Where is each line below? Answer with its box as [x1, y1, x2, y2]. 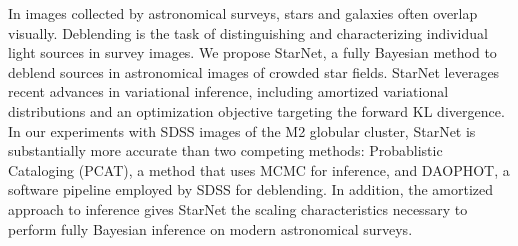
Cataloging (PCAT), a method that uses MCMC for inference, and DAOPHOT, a [8, 159, 510, 180]
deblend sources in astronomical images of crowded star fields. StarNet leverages [8, 61, 500, 82]
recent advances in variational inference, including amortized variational [8, 81, 449, 102]
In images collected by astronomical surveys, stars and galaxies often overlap [8, 3, 478, 23]
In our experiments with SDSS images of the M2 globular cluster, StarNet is [8, 120, 476, 141]
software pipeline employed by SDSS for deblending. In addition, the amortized [8, 179, 493, 200]
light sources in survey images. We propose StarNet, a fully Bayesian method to [8, 42, 497, 63]
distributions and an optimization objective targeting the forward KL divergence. [8, 100, 505, 121]
